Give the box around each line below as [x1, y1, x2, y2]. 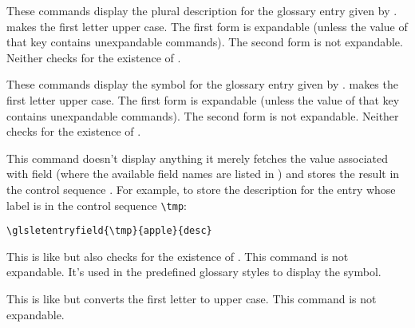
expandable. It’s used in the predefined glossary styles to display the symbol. [6, 263, 381, 280]
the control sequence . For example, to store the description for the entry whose [6, 180, 396, 197]
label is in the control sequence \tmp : [6, 196, 187, 213]
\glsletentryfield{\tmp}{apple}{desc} [6, 225, 212, 237]
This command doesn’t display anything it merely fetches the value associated [6, 149, 389, 166]
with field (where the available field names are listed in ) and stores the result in [6, 165, 400, 182]
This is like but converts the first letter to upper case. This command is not [6, 290, 377, 307]
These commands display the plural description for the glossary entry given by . [6, 2, 397, 18]
